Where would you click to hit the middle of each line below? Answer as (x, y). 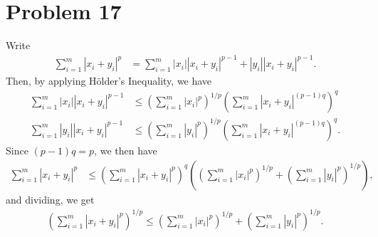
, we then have (126, 150)
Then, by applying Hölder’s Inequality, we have (109, 81)
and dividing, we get (50, 199)
